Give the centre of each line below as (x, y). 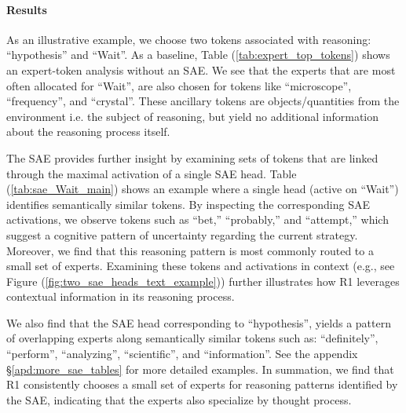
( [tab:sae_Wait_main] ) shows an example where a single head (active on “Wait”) (203, 189)
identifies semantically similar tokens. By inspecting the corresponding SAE (188, 204)
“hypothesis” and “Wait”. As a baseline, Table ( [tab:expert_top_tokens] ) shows (198, 55)
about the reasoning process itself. (88, 132)
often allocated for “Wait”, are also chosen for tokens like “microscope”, (179, 85)
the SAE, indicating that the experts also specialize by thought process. (179, 399)
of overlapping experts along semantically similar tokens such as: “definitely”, (192, 338)
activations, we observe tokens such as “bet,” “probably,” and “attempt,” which (198, 219)
